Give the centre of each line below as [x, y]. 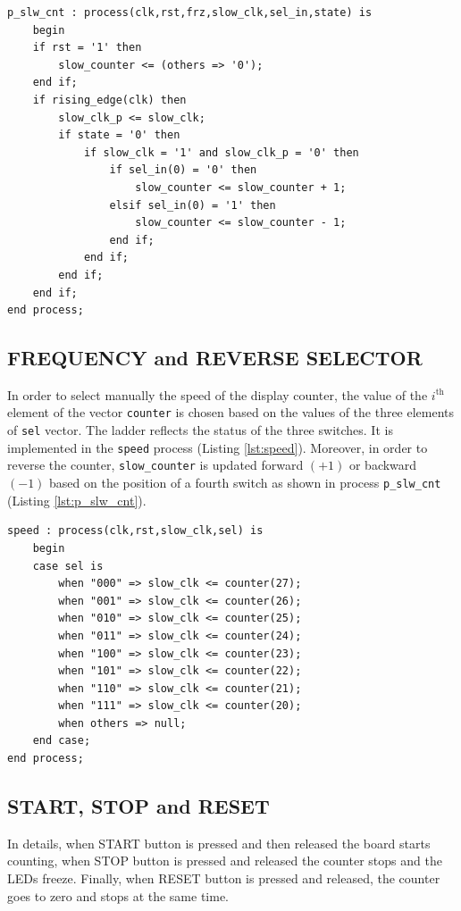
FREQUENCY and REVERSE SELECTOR [215, 358]
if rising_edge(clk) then [109, 100]
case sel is [68, 566]
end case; [62, 741]
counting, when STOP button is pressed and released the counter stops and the [225, 861]
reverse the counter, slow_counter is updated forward [155, 465]
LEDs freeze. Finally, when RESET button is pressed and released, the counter [224, 878]
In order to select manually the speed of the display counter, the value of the [218, 394]
